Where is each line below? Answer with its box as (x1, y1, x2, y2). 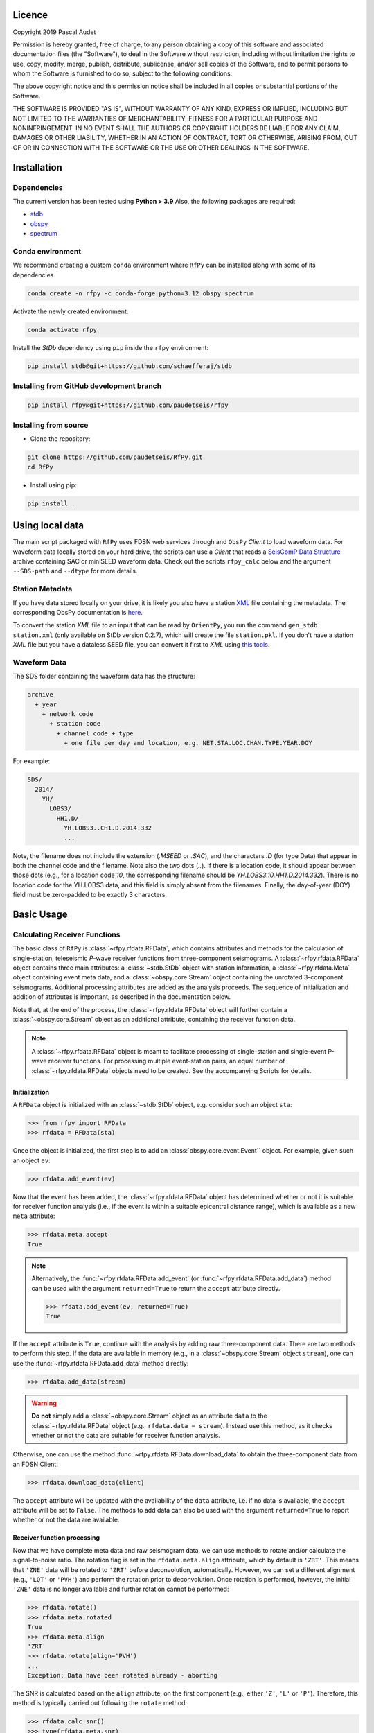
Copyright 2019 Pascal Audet (12, 28, 96, 36)
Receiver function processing (12, 1533, 100, 1542)
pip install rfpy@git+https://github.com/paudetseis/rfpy (27, 401, 229, 409)
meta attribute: (12, 1212, 55, 1220)
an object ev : (12, 1156, 51, 1165)
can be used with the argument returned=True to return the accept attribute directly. (31, 1284, 280, 1292)
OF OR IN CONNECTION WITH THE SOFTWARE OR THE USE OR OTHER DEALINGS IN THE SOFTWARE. (12, 143, 310, 152)
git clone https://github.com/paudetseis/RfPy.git (27, 453, 204, 461)
